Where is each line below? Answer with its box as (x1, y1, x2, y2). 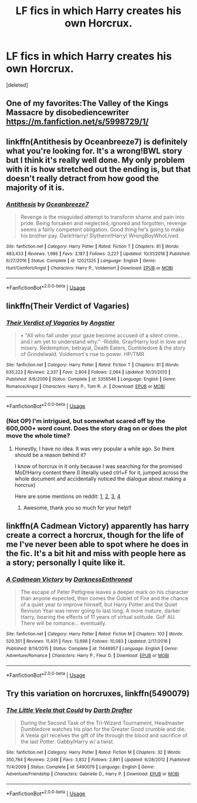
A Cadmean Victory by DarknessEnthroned (6, 575, 133, 583)
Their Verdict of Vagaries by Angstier (6, 319, 116, 327)
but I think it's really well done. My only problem (6, 155, 185, 165)
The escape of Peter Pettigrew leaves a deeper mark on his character (20, 588, 189, 596)
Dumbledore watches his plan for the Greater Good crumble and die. (20, 726, 186, 733)
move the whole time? (6, 432, 70, 440)
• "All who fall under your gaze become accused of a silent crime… (20, 331, 183, 338)
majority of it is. (6, 182, 65, 192)
